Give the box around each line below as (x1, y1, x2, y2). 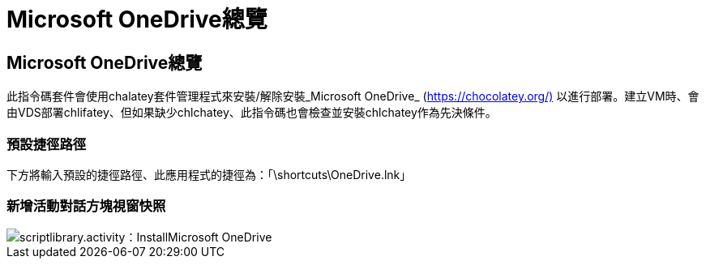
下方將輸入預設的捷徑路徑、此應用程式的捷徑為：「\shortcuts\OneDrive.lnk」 (6, 167, 412, 182)
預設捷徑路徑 (6, 135, 87, 152)
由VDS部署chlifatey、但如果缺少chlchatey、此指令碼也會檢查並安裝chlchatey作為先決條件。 (6, 105, 497, 120)
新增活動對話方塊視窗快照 (6, 198, 166, 215)
